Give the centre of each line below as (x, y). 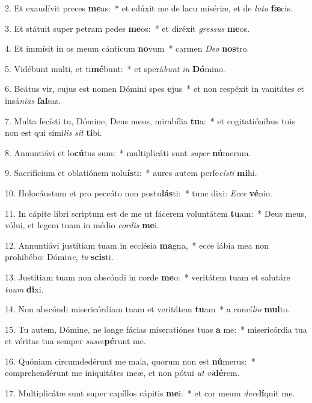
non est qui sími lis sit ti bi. (54, 132)
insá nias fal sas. (33, 100)
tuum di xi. (24, 289)
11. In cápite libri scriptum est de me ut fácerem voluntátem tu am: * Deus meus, (156, 213)
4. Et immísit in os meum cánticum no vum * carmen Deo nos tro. (127, 48)
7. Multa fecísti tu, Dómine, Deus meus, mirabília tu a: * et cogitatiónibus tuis (150, 120)
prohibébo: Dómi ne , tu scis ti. (59, 257)
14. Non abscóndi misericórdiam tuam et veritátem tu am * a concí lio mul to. (148, 309)
